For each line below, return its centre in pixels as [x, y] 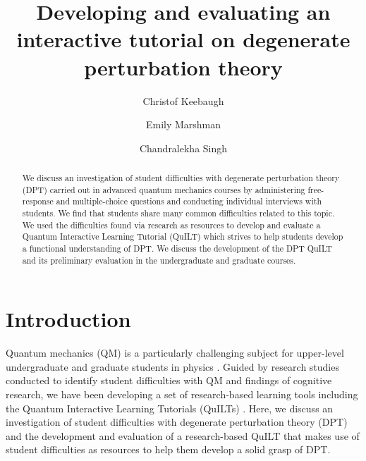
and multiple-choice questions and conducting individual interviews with [189, 201]
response [38, 201]
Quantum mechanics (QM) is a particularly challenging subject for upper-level [175, 353]
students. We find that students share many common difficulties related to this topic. [178, 213]
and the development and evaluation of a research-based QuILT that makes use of [183, 435]
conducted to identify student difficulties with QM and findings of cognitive [169, 380]
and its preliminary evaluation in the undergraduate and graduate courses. [159, 260]
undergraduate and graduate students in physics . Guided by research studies [172, 366]
